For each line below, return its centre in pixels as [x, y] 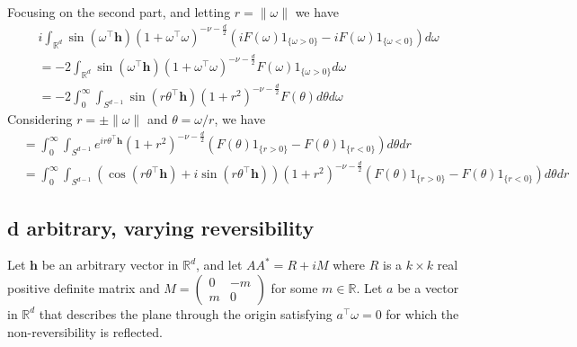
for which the [422, 313]
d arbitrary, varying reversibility [161, 227]
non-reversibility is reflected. [85, 331]
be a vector [428, 287]
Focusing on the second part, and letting [119, 12]
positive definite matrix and [84, 287]
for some [294, 287]
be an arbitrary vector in [110, 265]
